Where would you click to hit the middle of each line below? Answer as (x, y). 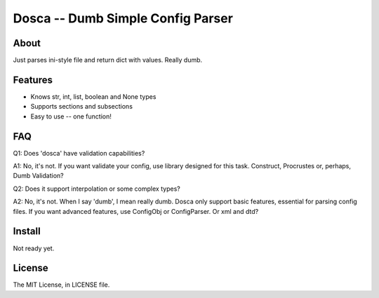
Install (27, 231)
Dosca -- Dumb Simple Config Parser (123, 18)
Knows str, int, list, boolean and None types (93, 96)
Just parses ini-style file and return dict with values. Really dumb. (108, 60)
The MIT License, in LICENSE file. (61, 285)
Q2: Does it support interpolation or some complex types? (97, 189)
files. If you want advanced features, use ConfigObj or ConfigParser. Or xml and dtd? (136, 211)
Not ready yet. (34, 248)
